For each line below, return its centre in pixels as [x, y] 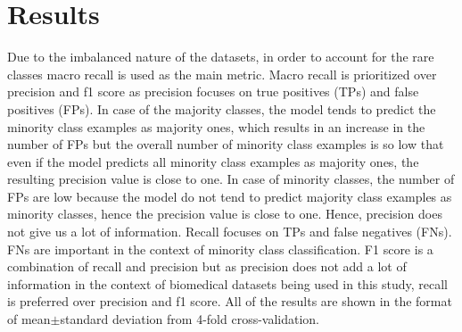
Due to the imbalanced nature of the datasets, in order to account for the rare [221, 57]
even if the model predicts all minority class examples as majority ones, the [213, 161]
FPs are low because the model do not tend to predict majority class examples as [230, 196]
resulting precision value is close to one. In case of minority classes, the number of [231, 179]
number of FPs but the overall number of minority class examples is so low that [226, 144]
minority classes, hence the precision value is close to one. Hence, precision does [225, 214]
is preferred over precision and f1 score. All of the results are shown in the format [230, 301]
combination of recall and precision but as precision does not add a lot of [207, 266]
